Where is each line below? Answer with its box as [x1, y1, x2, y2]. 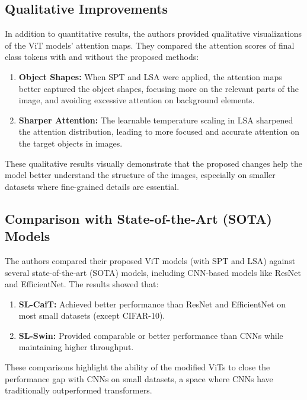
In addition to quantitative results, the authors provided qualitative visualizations [5, 27, 302, 40]
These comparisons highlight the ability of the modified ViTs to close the [5, 361, 270, 373]
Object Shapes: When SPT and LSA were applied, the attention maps [18, 70, 282, 82]
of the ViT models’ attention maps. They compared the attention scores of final [5, 39, 295, 51]
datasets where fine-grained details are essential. [5, 180, 180, 192]
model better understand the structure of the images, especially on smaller [5, 169, 276, 181]
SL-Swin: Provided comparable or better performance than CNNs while [18, 329, 283, 341]
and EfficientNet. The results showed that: [5, 278, 159, 290]
